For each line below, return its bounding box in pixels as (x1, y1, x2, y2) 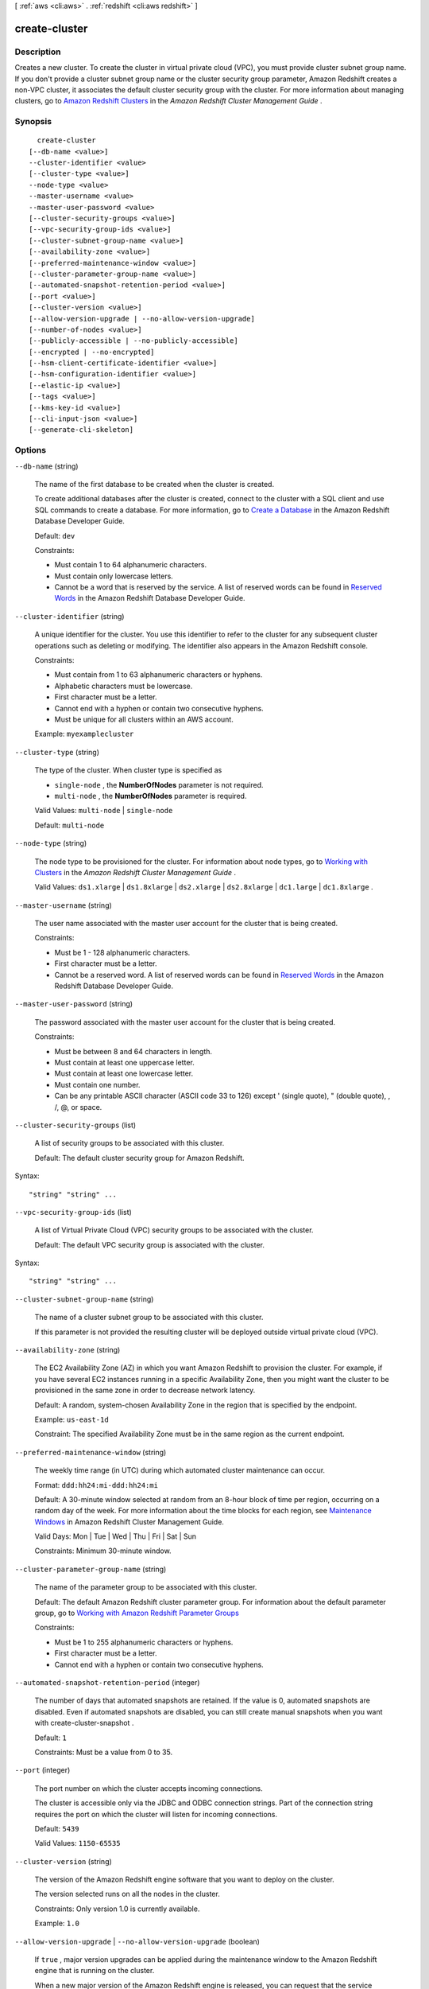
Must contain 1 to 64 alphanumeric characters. (54, 560, 207, 570)
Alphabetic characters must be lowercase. (54, 681, 193, 691)
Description (14, 46, 61, 57)
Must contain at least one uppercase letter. (54, 1057, 195, 1067)
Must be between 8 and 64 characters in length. (54, 1046, 213, 1056)
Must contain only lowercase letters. (54, 571, 174, 581)
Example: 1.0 (34, 1918, 79, 1929)
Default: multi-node (34, 820, 105, 830)
